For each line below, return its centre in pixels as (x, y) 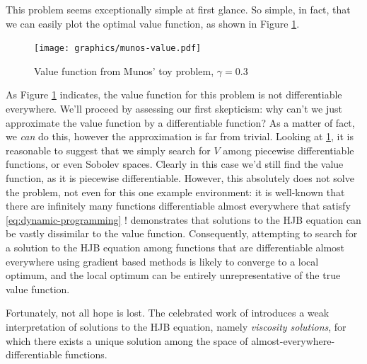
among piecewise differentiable (289, 150)
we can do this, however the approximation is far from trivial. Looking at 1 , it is (180, 136)
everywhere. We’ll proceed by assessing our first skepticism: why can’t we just (174, 109)
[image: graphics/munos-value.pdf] (118, 49)
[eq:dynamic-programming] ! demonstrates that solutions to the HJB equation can (183, 219)
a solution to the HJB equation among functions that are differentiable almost (175, 247)
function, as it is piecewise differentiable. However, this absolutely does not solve (180, 178)
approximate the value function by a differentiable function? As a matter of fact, (180, 122)
